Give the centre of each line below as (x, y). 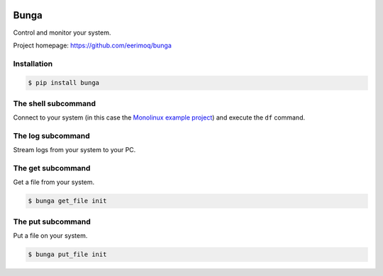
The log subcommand (51, 136)
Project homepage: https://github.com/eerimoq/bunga (92, 45)
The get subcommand (52, 168)
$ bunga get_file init (67, 201)
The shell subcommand (54, 103)
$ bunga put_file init (67, 254)
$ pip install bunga (63, 83)
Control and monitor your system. (62, 33)
